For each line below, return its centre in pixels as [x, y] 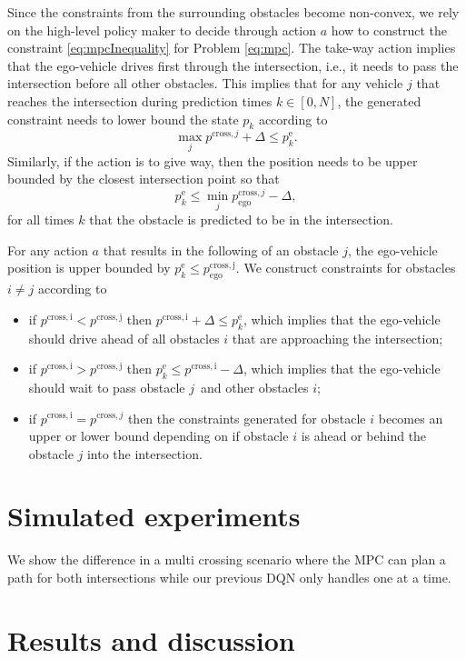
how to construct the [389, 30]
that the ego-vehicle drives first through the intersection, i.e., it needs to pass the [233, 65]
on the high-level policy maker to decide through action [162, 30]
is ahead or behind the [364, 436]
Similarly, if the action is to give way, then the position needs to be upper [213, 160]
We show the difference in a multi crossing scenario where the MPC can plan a [227, 559]
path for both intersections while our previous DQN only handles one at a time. [229, 577]
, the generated [379, 100]
